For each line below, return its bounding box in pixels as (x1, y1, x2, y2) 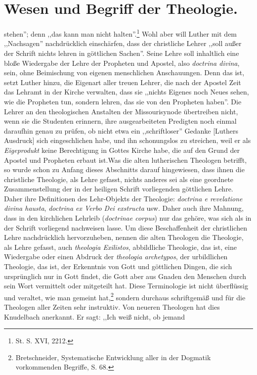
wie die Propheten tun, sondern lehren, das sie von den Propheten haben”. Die (4, 96, 242, 106)
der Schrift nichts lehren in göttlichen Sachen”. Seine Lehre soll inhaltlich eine (4, 47, 239, 58)
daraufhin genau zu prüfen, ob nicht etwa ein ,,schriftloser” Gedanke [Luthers (4, 125, 239, 136)
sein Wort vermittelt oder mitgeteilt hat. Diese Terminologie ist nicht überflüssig (4, 281, 248, 291)
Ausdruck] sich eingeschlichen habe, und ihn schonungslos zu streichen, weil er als (4, 135, 251, 145)
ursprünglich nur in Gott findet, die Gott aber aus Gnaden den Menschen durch (4, 271, 247, 281)
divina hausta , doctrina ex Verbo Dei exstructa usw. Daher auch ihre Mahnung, (4, 203, 244, 213)
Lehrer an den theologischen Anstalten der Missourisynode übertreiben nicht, (4, 106, 238, 116)
